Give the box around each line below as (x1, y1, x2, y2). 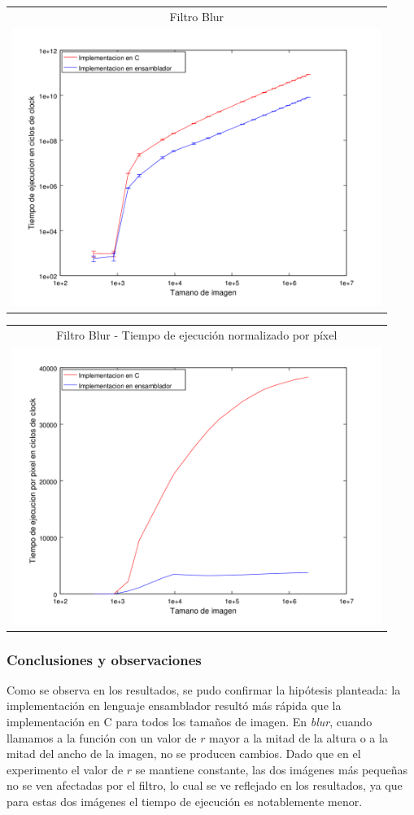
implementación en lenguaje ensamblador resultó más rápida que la (7, 697, 342, 714)
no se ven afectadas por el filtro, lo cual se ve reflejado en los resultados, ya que (7, 777, 403, 794)
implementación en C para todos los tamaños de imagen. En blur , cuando (7, 713, 373, 730)
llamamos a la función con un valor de (7, 729, 197, 746)
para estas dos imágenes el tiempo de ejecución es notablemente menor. (7, 793, 363, 810)
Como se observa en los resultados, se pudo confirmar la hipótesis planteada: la (7, 681, 401, 698)
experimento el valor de (7, 760, 124, 778)
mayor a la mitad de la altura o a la (209, 729, 388, 746)
